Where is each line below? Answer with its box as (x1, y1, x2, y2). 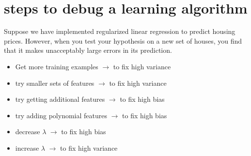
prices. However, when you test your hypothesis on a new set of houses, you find (4, 35, 242, 46)
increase (15, 142, 39, 153)
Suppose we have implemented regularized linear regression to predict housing (4, 26, 235, 36)
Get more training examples (15, 61, 98, 71)
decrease (15, 126, 40, 137)
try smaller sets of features (15, 78, 94, 88)
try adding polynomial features (15, 110, 107, 120)
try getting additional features (15, 94, 105, 104)
